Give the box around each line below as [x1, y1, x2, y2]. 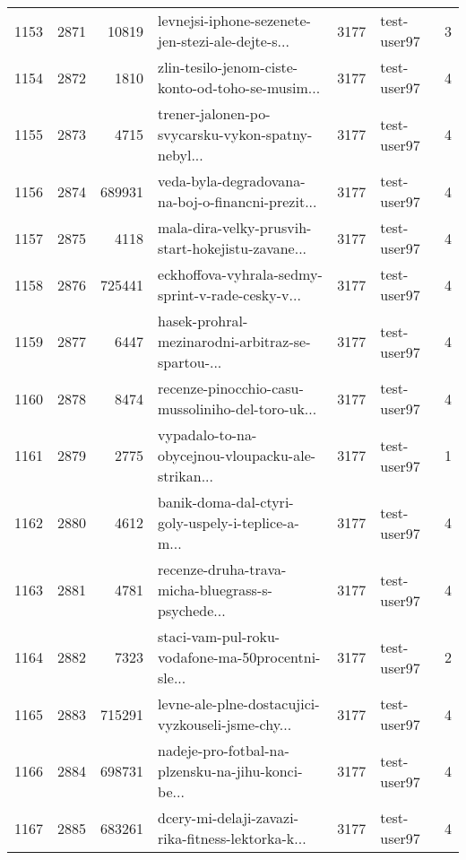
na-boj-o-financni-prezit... [158, 191, 317, 212]
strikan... [158, 465, 213, 486]
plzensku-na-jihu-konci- [158, 760, 303, 781]
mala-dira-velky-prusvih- [158, 217, 312, 238]
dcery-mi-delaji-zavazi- [158, 807, 298, 828]
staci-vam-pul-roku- [158, 626, 280, 647]
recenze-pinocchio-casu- [158, 378, 304, 398]
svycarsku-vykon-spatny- [158, 124, 313, 144]
